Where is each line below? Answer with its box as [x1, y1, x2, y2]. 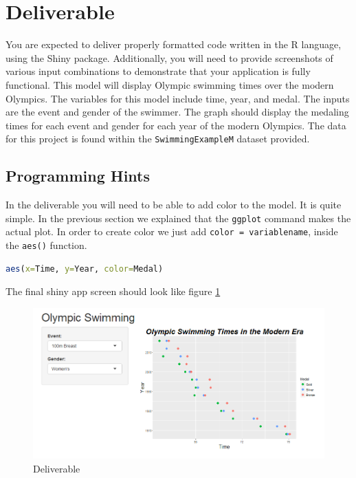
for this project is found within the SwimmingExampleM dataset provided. [5, 131, 310, 146]
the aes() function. [5, 238, 87, 252]
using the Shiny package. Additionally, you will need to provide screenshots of [5, 50, 333, 65]
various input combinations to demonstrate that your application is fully [5, 64, 311, 78]
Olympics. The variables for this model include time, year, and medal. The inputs [5, 91, 350, 105]
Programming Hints [5, 165, 151, 186]
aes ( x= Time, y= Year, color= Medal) [5, 263, 164, 274]
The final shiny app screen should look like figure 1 [5, 284, 221, 298]
